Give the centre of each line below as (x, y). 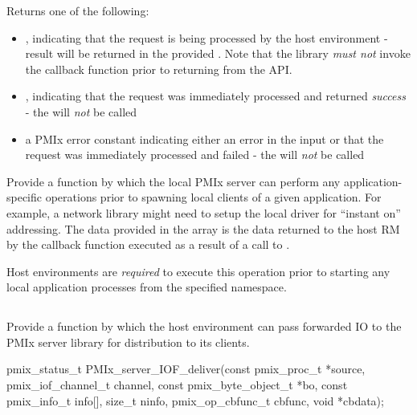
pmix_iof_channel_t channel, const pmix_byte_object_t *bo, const (177, 385)
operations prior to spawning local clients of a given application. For (213, 197)
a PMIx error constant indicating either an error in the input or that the (204, 138)
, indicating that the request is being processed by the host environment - (206, 37)
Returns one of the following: (78, 10)
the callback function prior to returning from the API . (159, 69)
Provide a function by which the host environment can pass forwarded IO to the (204, 326)
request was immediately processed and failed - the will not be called (195, 155)
